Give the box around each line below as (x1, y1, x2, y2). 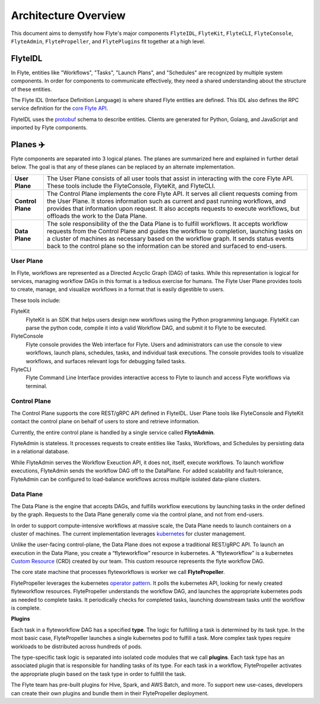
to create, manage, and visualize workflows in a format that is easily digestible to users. (11, 286, 225, 293)
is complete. (11, 604, 41, 611)
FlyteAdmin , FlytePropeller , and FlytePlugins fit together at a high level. (11, 37, 206, 45)
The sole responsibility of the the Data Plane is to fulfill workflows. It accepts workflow (46, 220, 288, 228)
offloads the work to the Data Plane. (46, 211, 148, 220)
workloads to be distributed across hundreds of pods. (11, 643, 142, 650)
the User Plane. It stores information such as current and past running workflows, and (46, 196, 286, 205)
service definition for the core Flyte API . (11, 104, 108, 112)
